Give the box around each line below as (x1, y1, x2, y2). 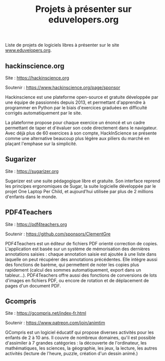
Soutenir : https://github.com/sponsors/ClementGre (5, 231, 111, 237)
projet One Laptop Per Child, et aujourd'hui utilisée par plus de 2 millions (5, 188, 154, 194)
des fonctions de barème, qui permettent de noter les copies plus (5, 262, 139, 268)
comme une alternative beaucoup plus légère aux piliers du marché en (5, 136, 150, 141)
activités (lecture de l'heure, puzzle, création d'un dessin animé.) (5, 351, 138, 357)
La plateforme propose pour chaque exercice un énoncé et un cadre (5, 120, 145, 125)
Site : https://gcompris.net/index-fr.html (5, 310, 86, 316)
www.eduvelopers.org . (5, 47, 52, 53)
